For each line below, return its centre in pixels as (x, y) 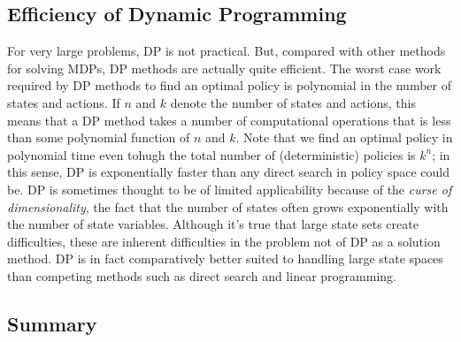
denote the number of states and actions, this (293, 102)
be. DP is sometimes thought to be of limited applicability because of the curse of (230, 189)
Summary (52, 323)
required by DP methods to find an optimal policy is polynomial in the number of (229, 85)
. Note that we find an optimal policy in (344, 137)
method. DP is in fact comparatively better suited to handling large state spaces (225, 258)
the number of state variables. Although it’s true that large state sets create (213, 224)
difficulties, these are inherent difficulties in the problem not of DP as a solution (224, 241)
